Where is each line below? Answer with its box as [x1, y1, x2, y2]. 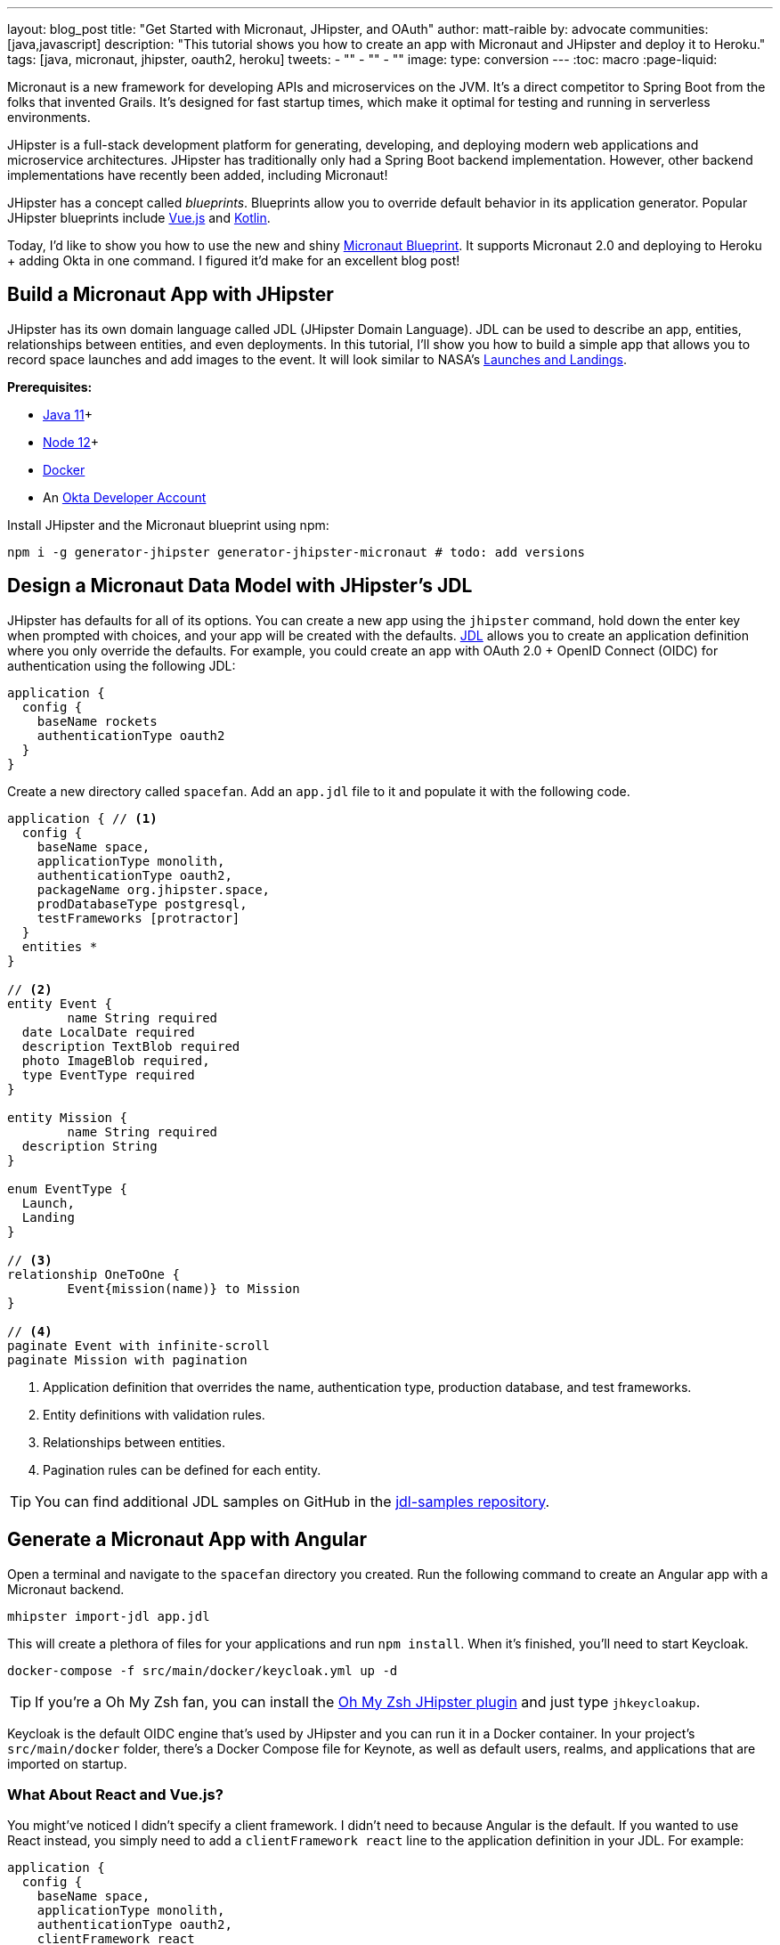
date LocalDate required [21, 1024, 195, 1039]
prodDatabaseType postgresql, [37, 896, 248, 911]
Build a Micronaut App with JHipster [7, 283, 334, 306]
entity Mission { [7, 1110, 127, 1125]
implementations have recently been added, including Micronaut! [7, 167, 388, 183]
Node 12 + [43, 434, 100, 450]
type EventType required [21, 1067, 195, 1082]
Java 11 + [43, 406, 93, 422]
